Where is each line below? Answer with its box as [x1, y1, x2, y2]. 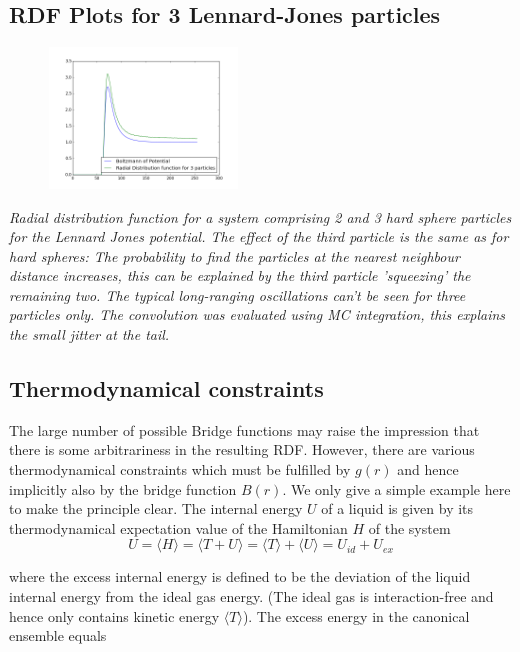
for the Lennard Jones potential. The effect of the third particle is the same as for [9, 226, 509, 247]
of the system [368, 517, 451, 538]
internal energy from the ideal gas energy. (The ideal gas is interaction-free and [9, 586, 494, 607]
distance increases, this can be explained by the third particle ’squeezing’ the [9, 265, 471, 286]
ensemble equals [9, 625, 107, 646]
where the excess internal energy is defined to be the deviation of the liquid [9, 566, 471, 587]
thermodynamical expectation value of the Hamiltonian [9, 517, 348, 538]
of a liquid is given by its [321, 498, 474, 519]
